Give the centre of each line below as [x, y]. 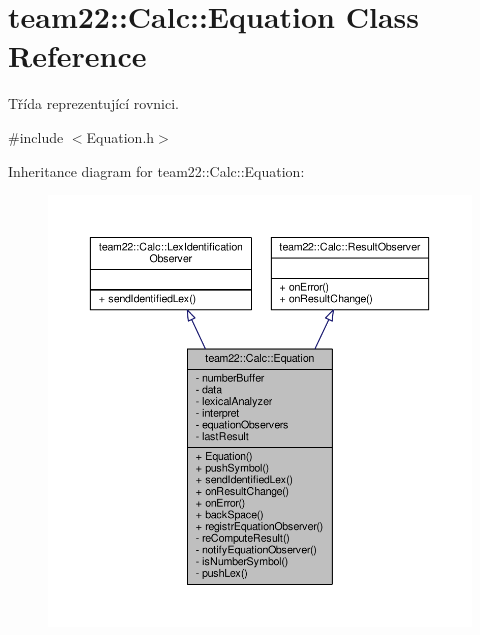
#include [36, 136]
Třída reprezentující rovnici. [93, 103]
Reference [77, 55]
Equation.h [120, 136]
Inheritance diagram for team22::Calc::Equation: [156, 170]
